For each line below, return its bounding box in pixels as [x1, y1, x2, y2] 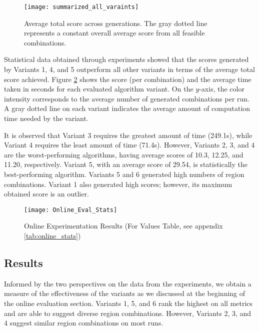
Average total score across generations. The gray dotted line [24, 17, 207, 28]
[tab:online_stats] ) [24, 230, 81, 240]
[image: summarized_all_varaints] [24, 3, 139, 10]
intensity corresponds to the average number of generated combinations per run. [4, 93, 249, 103]
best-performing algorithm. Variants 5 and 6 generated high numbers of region [4, 168, 244, 179]
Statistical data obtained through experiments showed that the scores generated [4, 54, 249, 64]
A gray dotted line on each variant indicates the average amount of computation [4, 103, 250, 113]
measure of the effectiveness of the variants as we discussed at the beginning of [4, 288, 245, 298]
